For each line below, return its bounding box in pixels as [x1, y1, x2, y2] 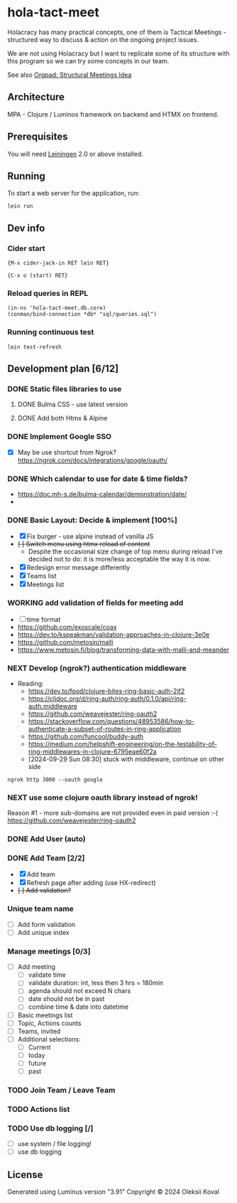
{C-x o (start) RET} [7, 272, 69, 280]
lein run [7, 203, 33, 210]
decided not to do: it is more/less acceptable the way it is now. [28, 555, 211, 563]
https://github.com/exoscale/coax [17, 622, 117, 631]
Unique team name [7, 904, 75, 914]
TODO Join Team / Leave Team [7, 1085, 116, 1095]
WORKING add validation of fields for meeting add [7, 598, 184, 608]
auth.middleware [28, 701, 78, 710]
